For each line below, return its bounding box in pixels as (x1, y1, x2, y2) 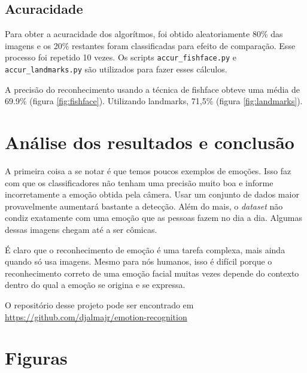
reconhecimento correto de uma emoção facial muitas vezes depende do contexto (5, 266, 299, 279)
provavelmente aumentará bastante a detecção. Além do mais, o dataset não (5, 199, 283, 212)
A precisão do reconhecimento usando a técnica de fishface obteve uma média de (5, 83, 300, 95)
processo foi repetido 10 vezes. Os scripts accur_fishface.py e (5, 51, 237, 63)
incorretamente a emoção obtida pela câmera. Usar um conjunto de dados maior (5, 188, 299, 201)
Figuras (5, 345, 68, 370)
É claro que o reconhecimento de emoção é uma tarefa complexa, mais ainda (5, 243, 285, 256)
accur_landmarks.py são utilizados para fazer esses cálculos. (5, 63, 227, 75)
